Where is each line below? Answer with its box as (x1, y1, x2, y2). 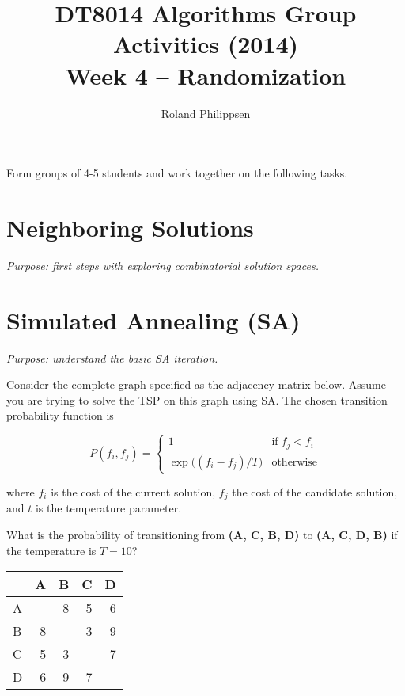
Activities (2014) (112, 28, 299, 60)
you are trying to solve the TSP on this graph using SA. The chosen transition (6, 391, 388, 408)
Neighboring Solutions (6, 211, 254, 243)
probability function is (6, 407, 114, 424)
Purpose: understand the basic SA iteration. (6, 349, 218, 366)
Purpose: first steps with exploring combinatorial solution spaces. (6, 257, 319, 273)
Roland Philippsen (161, 105, 251, 121)
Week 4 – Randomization (65, 59, 346, 91)
